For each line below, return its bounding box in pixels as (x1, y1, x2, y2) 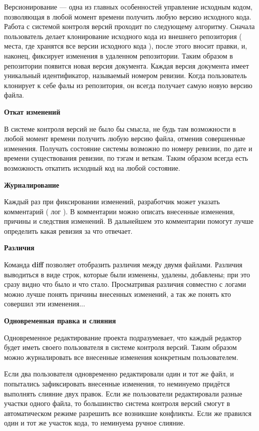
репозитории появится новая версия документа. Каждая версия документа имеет (4, 60, 249, 71)
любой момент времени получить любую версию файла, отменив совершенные (4, 133, 245, 144)
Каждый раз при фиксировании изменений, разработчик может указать (4, 196, 220, 207)
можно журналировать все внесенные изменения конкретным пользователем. (4, 351, 238, 362)
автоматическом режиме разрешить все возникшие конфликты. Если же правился (4, 407, 252, 418)
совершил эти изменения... (4, 298, 85, 309)
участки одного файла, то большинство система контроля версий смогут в (4, 398, 230, 408)
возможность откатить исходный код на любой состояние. (4, 162, 180, 173)
